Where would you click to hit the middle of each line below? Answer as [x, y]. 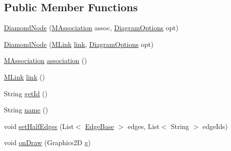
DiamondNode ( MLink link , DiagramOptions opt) [79, 44]
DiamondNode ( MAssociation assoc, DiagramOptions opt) [91, 28]
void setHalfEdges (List [39, 126]
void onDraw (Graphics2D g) [47, 142]
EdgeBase [100, 126]
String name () [26, 110]
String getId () [26, 93]
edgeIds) [215, 126]
